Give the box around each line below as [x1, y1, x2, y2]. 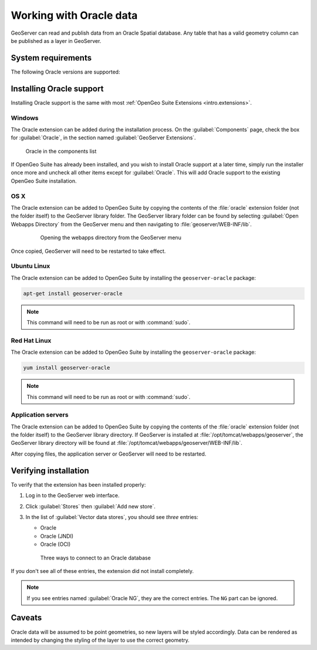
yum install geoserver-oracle [23, 364, 110, 371]
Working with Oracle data [11, 9, 138, 22]
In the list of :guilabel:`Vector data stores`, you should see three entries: [25, 513, 199, 520]
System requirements [11, 53, 92, 63]
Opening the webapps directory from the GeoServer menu [40, 234, 181, 241]
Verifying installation [11, 465, 89, 475]
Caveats [11, 613, 42, 623]
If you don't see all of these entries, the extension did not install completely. [11, 567, 194, 574]
